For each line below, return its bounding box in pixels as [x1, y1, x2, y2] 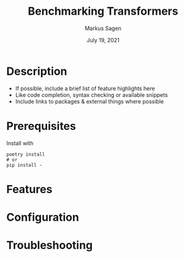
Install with [6, 139, 34, 146]
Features [6, 182, 53, 196]
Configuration [6, 210, 80, 224]
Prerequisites [6, 119, 77, 133]
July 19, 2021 [86, 36, 120, 44]
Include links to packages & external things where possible [15, 97, 164, 105]
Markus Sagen [85, 25, 121, 32]
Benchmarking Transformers [28, 4, 178, 18]
